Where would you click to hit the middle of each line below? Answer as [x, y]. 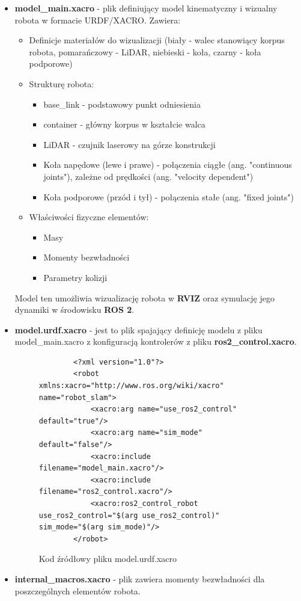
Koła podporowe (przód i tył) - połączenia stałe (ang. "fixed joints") [169, 196]
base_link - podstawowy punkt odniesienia [122, 104]
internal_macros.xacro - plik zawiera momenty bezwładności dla [140, 578]
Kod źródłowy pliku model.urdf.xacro [108, 559]
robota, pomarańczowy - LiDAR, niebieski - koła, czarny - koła [145, 51]
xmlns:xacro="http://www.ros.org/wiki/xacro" [131, 386]
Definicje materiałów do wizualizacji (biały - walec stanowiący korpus [157, 40]
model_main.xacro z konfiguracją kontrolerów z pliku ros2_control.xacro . [156, 341]
